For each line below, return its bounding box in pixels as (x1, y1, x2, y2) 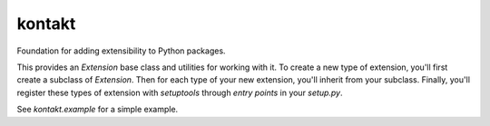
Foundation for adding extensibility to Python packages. (16, 45, 226, 56)
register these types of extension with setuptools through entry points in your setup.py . (16, 87, 344, 98)
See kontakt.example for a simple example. (16, 104, 179, 115)
